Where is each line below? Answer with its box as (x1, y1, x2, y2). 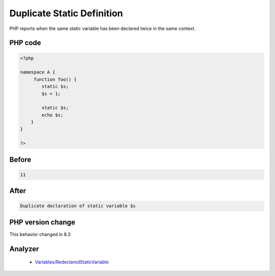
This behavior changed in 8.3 (9, 231, 71, 237)
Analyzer (9, 244, 39, 253)
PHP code (9, 39, 41, 47)
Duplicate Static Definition (9, 8, 123, 19)
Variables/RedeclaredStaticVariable (35, 259, 109, 265)
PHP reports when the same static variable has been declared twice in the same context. (9, 25, 196, 32)
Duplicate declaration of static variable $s (20, 203, 136, 209)
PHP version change (9, 218, 76, 226)
